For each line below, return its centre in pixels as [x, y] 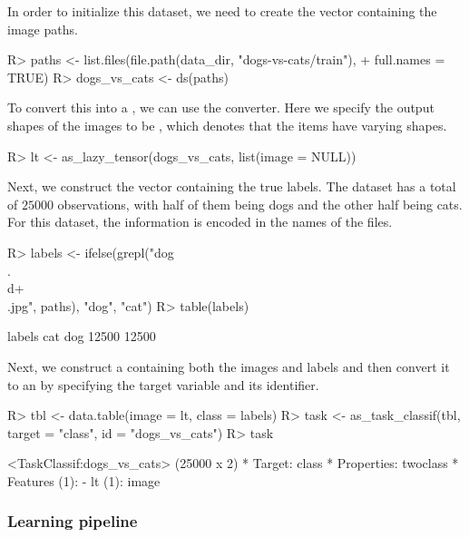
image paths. [43, 29]
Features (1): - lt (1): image [84, 480]
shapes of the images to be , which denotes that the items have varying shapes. [227, 125]
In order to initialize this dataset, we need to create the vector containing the [222, 11]
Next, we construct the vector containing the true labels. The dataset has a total [232, 186]
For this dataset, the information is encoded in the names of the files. [200, 222]
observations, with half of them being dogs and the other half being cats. [260, 204]
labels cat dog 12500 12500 [82, 336]
